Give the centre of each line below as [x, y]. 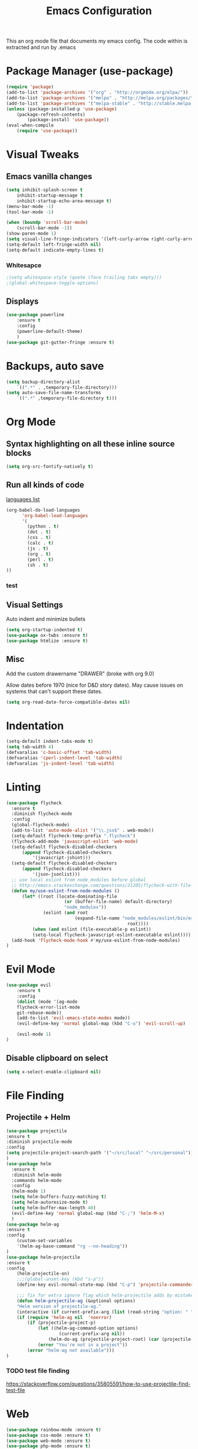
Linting [24, 787]
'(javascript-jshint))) [62, 858]
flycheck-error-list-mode [49, 1007]
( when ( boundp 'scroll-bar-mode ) [47, 223]
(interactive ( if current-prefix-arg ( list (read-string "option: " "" [106, 1312]
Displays [22, 302]
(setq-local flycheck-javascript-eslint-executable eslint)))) [112, 935]
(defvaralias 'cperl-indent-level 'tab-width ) [64, 758]
